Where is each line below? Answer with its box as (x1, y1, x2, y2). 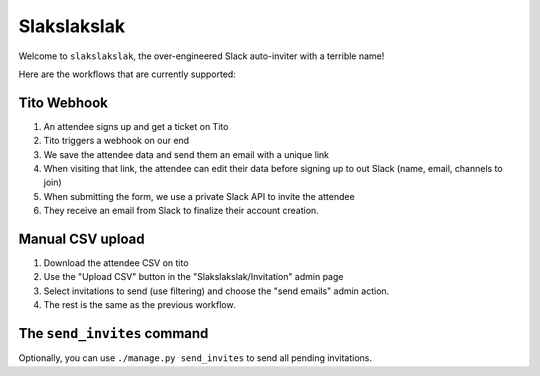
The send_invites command (18, 325, 209, 342)
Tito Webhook (18, 94, 109, 111)
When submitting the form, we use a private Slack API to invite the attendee (43, 190, 355, 202)
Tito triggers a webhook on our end (43, 135, 190, 147)
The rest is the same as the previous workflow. (43, 299, 236, 311)
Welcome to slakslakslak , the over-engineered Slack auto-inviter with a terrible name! (18, 50, 385, 62)
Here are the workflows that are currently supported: (18, 68, 237, 80)
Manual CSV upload (18, 231, 145, 247)
